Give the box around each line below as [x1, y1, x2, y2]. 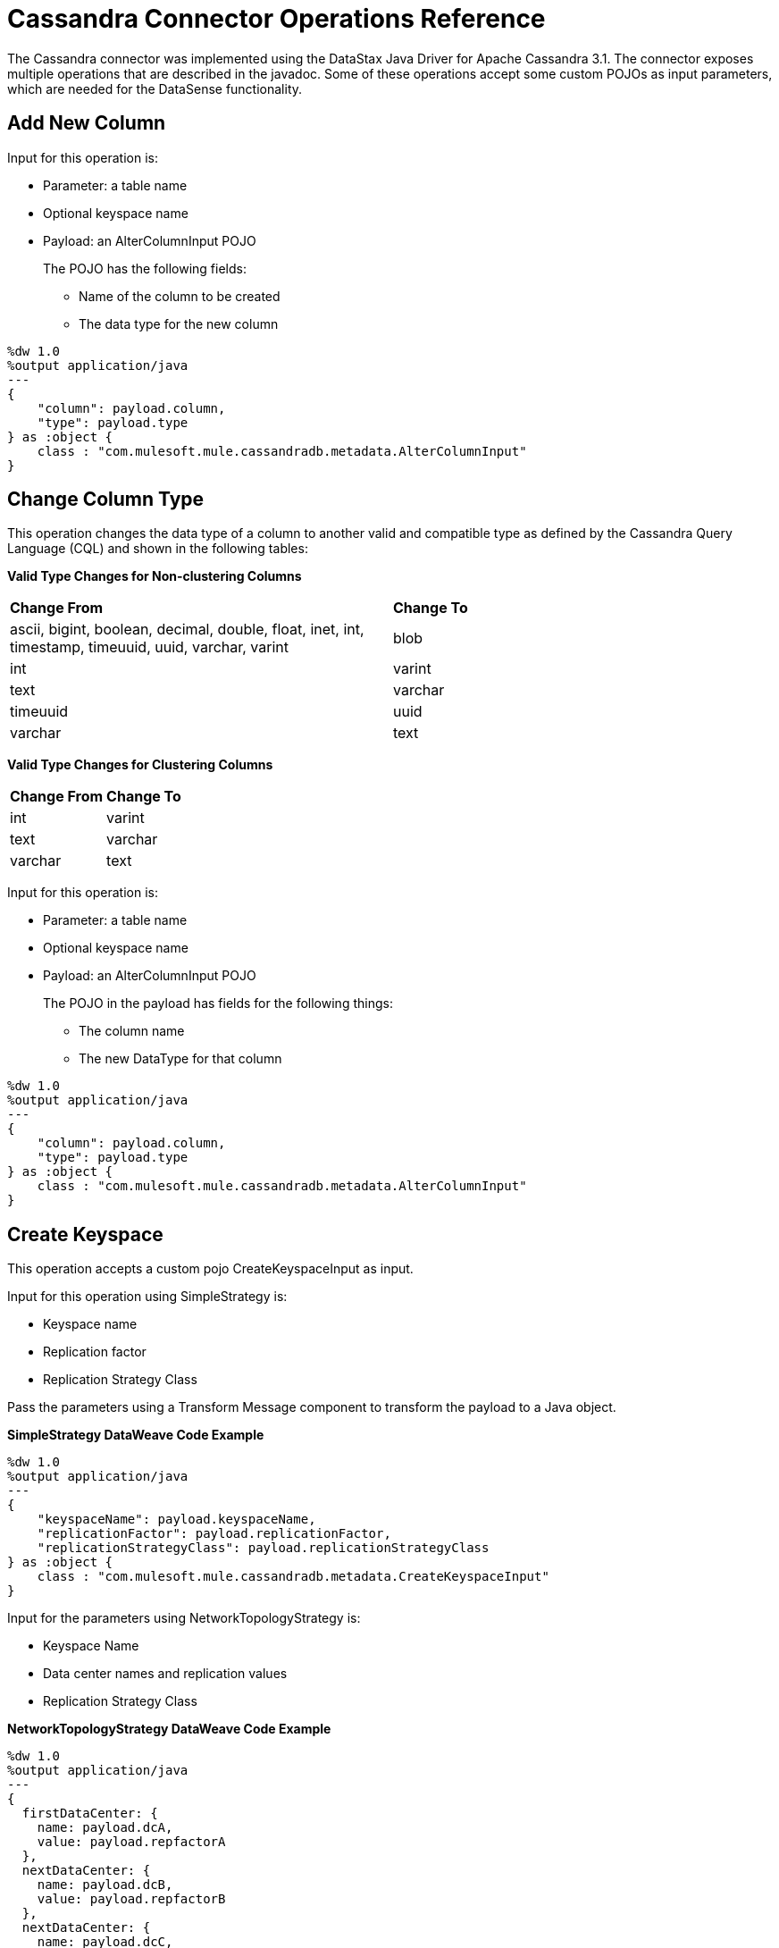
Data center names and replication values [43, 1666, 288, 1682]
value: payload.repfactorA [37, 1835, 226, 1850]
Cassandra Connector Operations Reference [7, 4, 546, 34]
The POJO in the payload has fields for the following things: [43, 995, 393, 1012]
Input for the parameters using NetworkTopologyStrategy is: [7, 1610, 361, 1626]
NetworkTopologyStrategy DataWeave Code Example [7, 1721, 331, 1737]
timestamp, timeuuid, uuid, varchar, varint [10, 638, 289, 657]
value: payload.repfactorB [37, 1892, 226, 1907]
